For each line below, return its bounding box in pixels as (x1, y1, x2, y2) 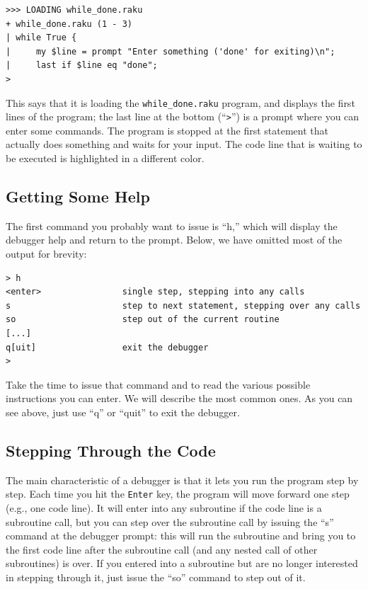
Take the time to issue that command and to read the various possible (6, 377, 311, 391)
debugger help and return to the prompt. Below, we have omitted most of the (6, 232, 343, 247)
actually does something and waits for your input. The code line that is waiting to (6, 137, 362, 151)
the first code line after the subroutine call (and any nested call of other (6, 542, 318, 556)
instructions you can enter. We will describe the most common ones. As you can (6, 391, 353, 406)
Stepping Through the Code (6, 439, 216, 461)
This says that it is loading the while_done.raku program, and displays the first (6, 95, 355, 110)
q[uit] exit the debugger (6, 342, 209, 353)
